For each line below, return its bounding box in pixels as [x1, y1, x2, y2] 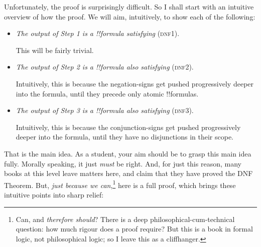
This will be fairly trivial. [16, 44, 94, 55]
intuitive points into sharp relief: [4, 189, 104, 199]
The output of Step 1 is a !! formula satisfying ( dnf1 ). [16, 28, 180, 38]
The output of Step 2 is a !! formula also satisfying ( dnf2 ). [16, 61, 194, 72]
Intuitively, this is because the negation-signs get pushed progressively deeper [16, 78, 254, 88]
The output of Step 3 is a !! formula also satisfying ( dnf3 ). [16, 105, 194, 115]
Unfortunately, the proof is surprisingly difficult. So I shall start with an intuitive [4, 1, 254, 11]
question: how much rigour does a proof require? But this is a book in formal [16, 223, 253, 234]
